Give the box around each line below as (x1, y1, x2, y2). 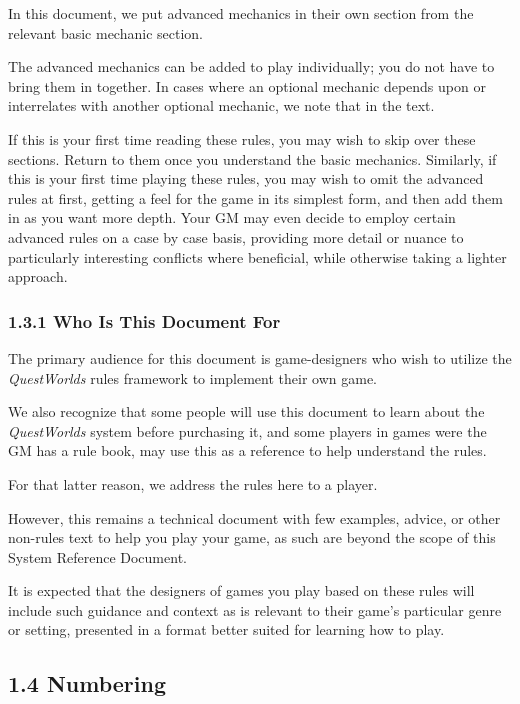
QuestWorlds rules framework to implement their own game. (8, 367, 377, 388)
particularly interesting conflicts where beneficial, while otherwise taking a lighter (8, 246, 507, 267)
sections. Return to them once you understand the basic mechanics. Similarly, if (8, 148, 497, 169)
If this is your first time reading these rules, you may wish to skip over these (8, 128, 476, 149)
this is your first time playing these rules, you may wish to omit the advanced (8, 168, 484, 189)
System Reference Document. (8, 546, 187, 567)
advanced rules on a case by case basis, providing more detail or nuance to (8, 226, 464, 247)
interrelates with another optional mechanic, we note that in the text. (8, 95, 435, 116)
